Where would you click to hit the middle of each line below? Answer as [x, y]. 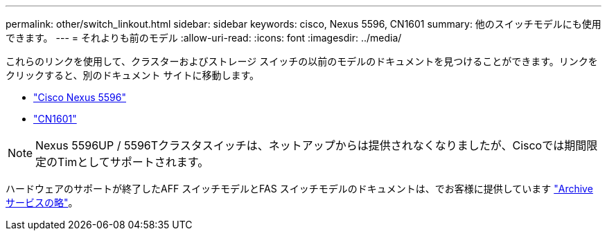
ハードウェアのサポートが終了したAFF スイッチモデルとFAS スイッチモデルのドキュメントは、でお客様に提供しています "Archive [299, 189]
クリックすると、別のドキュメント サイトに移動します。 [132, 75]
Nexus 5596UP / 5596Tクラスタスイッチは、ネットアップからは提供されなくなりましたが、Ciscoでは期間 [311, 145]
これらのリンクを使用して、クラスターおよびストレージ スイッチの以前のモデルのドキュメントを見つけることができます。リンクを [302, 61]
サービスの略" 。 [42, 202]
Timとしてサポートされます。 [133, 162]
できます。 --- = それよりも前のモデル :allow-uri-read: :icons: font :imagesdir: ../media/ [204, 38]
